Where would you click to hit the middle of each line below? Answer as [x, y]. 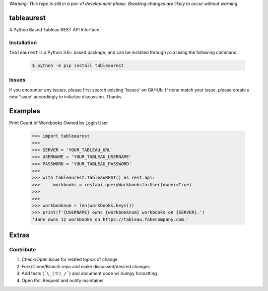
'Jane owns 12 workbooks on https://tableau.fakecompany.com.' [111, 219]
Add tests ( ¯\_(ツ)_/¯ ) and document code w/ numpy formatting [89, 274]
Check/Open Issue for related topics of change [69, 259]
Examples [25, 111]
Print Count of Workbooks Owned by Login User [59, 123]
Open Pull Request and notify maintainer [63, 280]
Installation [23, 42]
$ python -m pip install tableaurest [78, 66]
